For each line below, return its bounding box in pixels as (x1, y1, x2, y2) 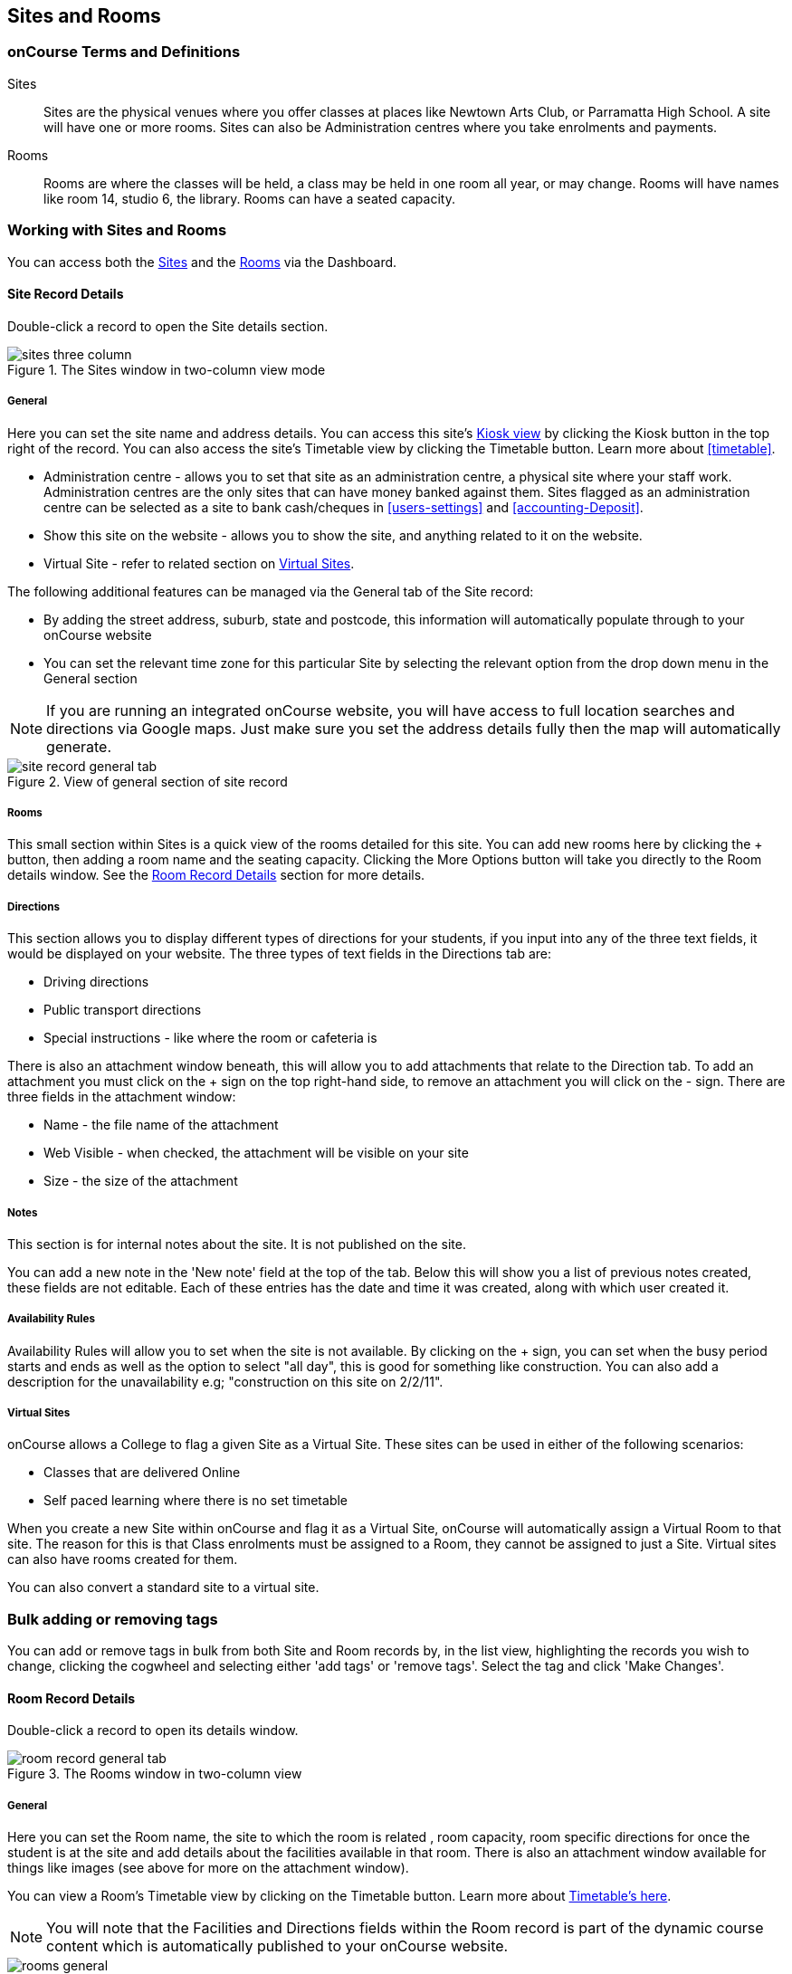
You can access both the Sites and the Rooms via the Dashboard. (7, 253, 397, 270)
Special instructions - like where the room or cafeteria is (43, 1030, 377, 1046)
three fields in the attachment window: (7, 1089, 236, 1105)
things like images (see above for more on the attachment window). (7, 1860, 409, 1876)
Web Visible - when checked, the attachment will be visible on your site (43, 1145, 469, 1161)
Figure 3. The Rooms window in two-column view (7, 1766, 302, 1782)
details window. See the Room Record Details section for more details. (7, 867, 425, 883)
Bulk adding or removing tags (7, 1609, 218, 1628)
